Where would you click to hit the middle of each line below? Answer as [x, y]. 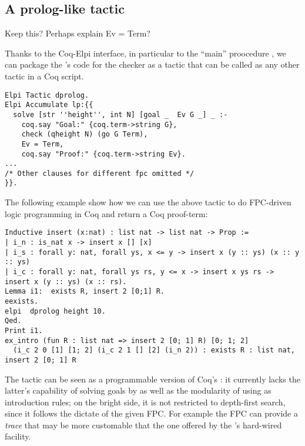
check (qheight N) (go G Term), [85, 134]
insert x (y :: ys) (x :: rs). [66, 282]
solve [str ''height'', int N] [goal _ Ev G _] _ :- [120, 114]
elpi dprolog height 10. [55, 311]
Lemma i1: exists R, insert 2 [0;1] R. [85, 292]
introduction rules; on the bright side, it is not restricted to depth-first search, [145, 402]
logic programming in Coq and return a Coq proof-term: [106, 213]
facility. [18, 436]
